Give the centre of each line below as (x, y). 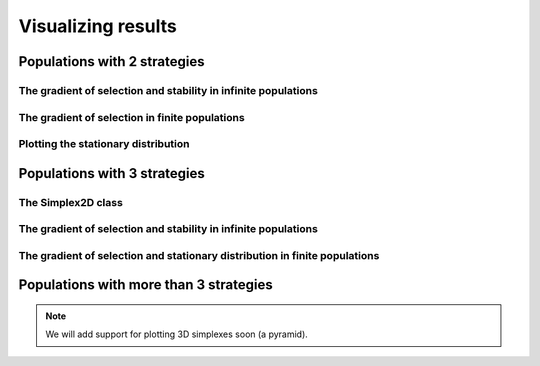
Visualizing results (97, 26)
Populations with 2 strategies (111, 61)
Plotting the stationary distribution (104, 144)
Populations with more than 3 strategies (146, 285)
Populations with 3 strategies (111, 173)
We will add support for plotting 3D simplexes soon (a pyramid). (177, 334)
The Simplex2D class (71, 202)
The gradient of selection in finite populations (131, 117)
